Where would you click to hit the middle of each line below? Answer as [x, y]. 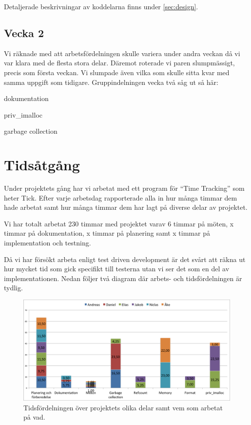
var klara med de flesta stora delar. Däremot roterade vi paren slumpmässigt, [119, 63]
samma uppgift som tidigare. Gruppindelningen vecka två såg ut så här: [111, 82]
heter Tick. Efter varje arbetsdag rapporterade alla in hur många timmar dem [121, 197]
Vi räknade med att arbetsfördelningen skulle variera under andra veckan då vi [122, 53]
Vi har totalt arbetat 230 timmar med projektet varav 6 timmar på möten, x [119, 223]
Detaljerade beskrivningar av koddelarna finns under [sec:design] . [101, 6]
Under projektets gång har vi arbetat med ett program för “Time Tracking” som [124, 188]
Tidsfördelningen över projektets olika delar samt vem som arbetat [123, 407]
